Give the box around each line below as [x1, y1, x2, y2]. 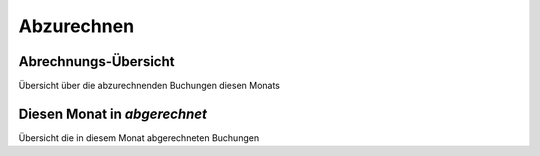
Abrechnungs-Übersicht [18, 53, 175, 70]
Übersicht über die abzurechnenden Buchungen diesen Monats [18, 80, 280, 92]
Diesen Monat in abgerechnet [18, 105, 207, 122]
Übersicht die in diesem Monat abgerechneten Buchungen [18, 131, 260, 144]
